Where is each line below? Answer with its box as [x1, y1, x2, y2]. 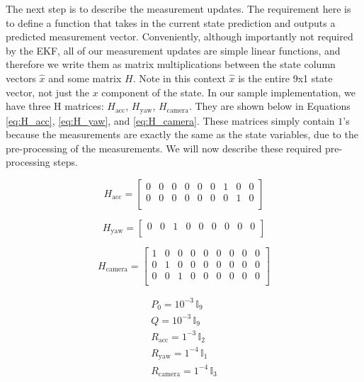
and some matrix [48, 70, 122, 85]
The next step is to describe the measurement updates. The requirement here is [6, 1, 351, 16]
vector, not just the [6, 84, 89, 99]
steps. [53, 155, 78, 169]
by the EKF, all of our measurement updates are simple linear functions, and [6, 43, 341, 57]
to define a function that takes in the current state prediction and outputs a [6, 15, 336, 30]
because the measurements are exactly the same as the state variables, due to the [6, 127, 358, 142]
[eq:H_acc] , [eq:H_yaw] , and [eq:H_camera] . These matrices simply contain [6, 113, 335, 128]
